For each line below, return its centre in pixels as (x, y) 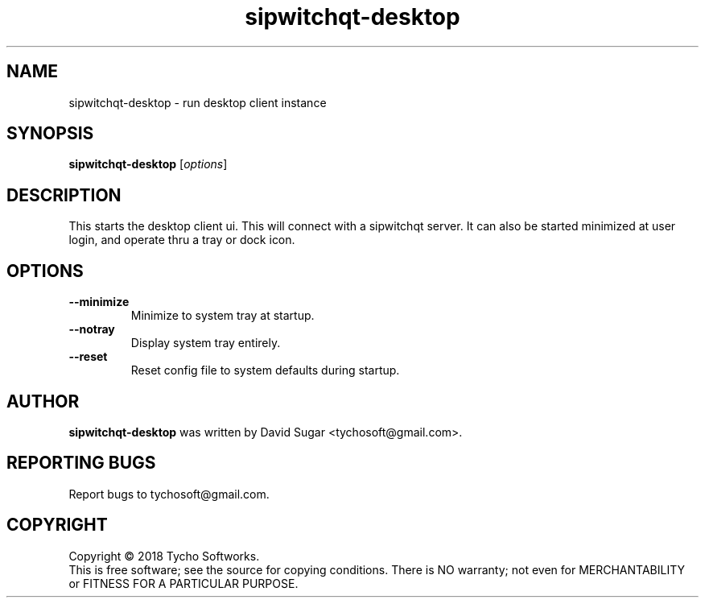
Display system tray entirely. (206, 343)
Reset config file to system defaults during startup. (265, 370)
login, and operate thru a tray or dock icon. (182, 240)
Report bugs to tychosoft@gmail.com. (169, 494)
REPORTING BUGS (81, 463)
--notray (92, 329)
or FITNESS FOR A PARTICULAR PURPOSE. (183, 583)
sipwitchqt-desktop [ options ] (148, 164)
